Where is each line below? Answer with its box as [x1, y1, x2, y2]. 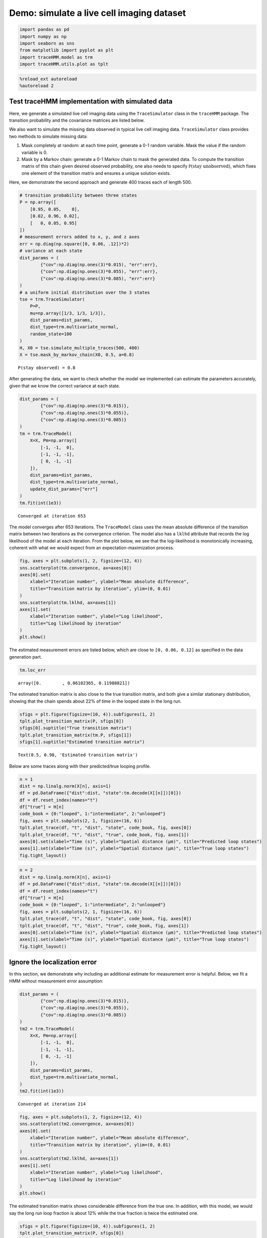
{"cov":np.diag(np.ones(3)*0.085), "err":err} [40, 275, 155, 281]
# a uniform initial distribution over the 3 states [19, 290, 150, 295]
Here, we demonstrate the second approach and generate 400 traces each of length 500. [9, 179, 192, 185]
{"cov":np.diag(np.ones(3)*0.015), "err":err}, [40, 261, 158, 267]
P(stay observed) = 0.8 [18, 365, 76, 371]
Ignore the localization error [9, 958, 97, 967]
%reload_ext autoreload [19, 76, 78, 82]
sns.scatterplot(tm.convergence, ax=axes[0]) [19, 565, 132, 570]
